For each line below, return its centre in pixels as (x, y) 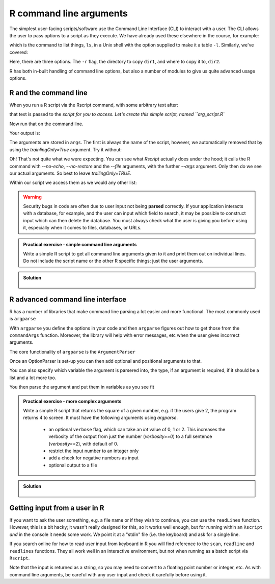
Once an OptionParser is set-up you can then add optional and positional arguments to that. (106, 361)
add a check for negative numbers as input (94, 458)
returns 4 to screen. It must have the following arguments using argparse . (101, 418)
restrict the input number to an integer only (94, 451)
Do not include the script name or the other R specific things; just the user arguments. (113, 261)
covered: (19, 52)
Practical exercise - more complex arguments (72, 401)
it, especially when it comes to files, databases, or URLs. (82, 228)
